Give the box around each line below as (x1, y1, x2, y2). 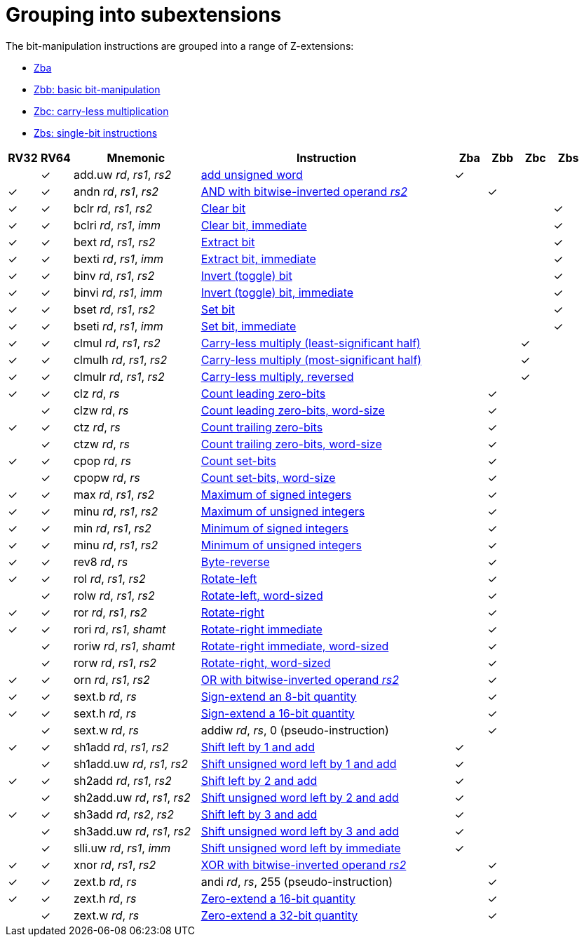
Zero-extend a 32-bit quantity (201, 908, 358, 922)
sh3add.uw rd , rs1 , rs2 (73, 823, 191, 838)
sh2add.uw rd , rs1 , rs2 (73, 790, 191, 805)
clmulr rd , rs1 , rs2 (73, 369, 165, 384)
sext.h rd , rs (73, 706, 137, 720)
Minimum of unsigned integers (201, 537, 362, 552)
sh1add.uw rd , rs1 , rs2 (73, 756, 188, 771)
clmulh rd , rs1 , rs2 (73, 352, 168, 367)
